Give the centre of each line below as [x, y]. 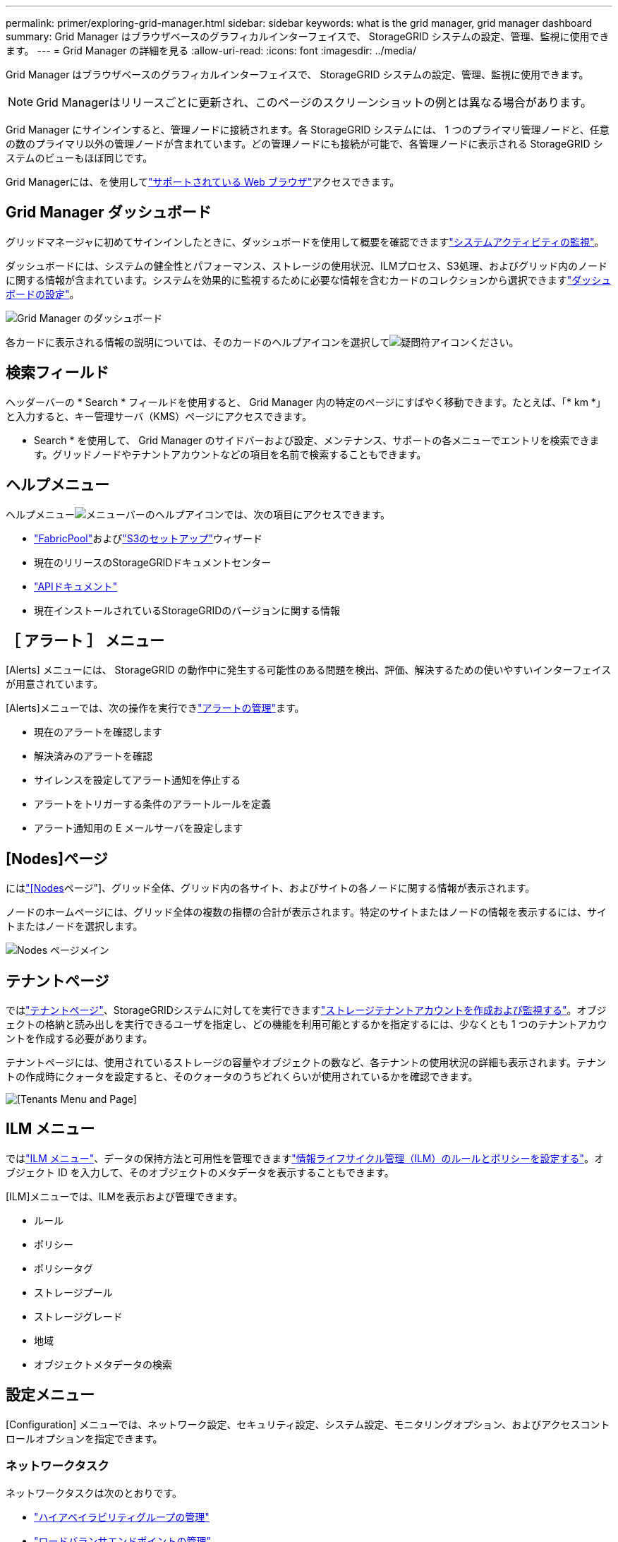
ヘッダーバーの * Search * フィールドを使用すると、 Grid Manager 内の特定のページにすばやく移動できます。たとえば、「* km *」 [306, 402]
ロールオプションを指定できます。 [84, 1438]
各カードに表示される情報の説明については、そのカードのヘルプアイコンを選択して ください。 [262, 342]
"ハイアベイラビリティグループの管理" [122, 1517]
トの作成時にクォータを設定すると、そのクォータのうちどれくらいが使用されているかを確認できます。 [242, 1077]
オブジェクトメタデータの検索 [103, 1364]
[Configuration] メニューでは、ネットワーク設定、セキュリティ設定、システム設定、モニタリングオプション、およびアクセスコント [308, 1424]
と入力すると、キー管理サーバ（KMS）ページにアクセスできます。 [159, 416]
